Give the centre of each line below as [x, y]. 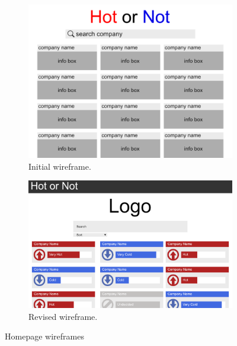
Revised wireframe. [63, 316]
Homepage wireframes [44, 336]
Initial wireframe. [60, 166]
